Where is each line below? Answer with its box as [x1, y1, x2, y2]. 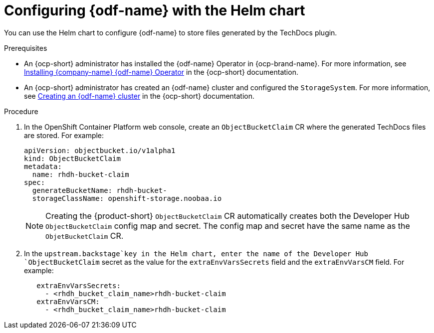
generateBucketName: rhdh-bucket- [32, 186, 167, 194]
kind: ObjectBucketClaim [24, 154, 121, 163]
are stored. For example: [24, 131, 104, 140]
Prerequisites [4, 43, 47, 52]
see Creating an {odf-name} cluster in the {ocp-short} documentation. [24, 91, 255, 100]
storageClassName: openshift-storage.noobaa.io [32, 194, 222, 202]
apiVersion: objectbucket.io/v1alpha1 [24, 146, 176, 155]
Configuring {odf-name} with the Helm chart [4, 2, 305, 19]
